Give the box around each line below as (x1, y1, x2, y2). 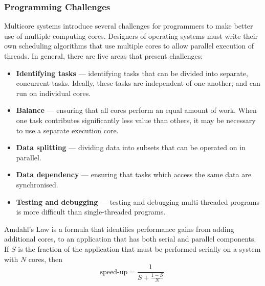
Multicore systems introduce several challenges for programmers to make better (4, 20, 253, 31)
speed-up (100, 268, 128, 276)
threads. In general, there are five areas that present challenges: (4, 51, 203, 61)
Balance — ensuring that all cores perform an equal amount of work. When (16, 105, 257, 115)
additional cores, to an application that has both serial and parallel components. (4, 233, 256, 244)
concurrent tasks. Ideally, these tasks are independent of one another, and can (16, 78, 260, 88)
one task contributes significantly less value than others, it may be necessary (16, 114, 256, 125)
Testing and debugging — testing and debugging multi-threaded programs (16, 196, 260, 207)
